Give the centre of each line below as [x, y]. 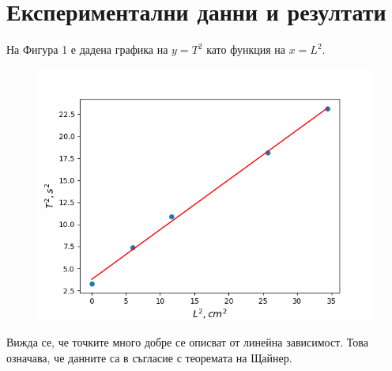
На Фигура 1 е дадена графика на [87, 49]
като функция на [246, 49]
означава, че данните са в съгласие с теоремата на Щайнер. [149, 357]
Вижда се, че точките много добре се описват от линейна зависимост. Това [187, 342]
